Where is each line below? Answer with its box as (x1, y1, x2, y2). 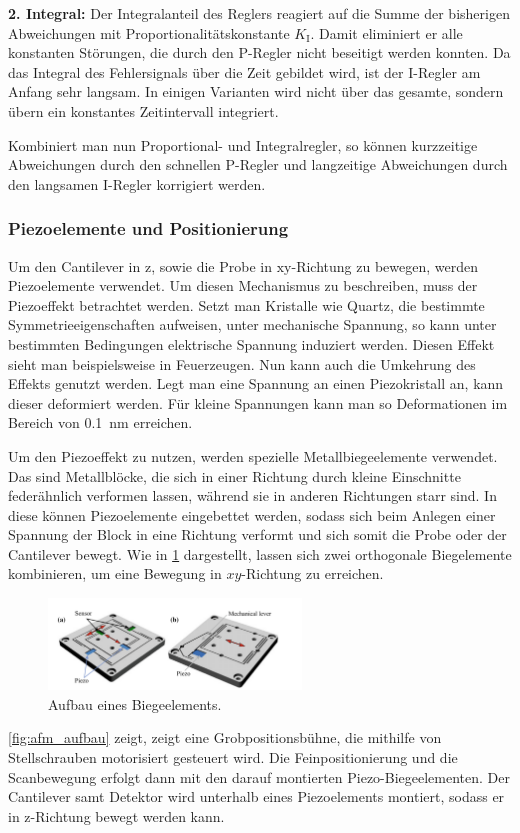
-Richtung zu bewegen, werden (291, 255, 478, 276)
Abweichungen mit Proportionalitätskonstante (8, 22, 290, 43)
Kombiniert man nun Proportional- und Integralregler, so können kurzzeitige (8, 134, 478, 155)
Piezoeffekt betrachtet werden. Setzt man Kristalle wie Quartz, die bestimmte (8, 294, 485, 315)
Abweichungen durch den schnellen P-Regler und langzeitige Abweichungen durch (8, 154, 508, 175)
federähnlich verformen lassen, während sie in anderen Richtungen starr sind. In (8, 485, 497, 506)
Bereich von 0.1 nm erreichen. (8, 412, 193, 433)
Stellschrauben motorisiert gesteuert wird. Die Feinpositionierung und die (8, 747, 458, 767)
